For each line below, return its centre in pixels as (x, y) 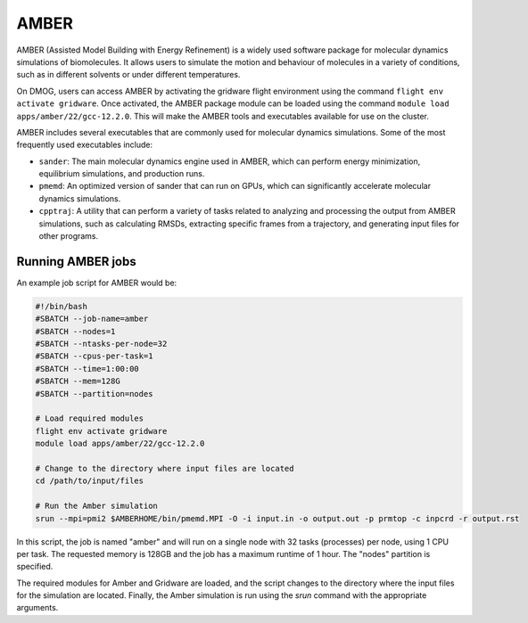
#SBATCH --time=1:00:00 (87, 369)
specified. (35, 567)
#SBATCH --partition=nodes (94, 393)
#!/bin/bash (62, 306)
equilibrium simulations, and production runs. (122, 174)
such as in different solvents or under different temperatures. (128, 75)
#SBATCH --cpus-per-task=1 (94, 356)
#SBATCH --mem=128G (78, 381)
